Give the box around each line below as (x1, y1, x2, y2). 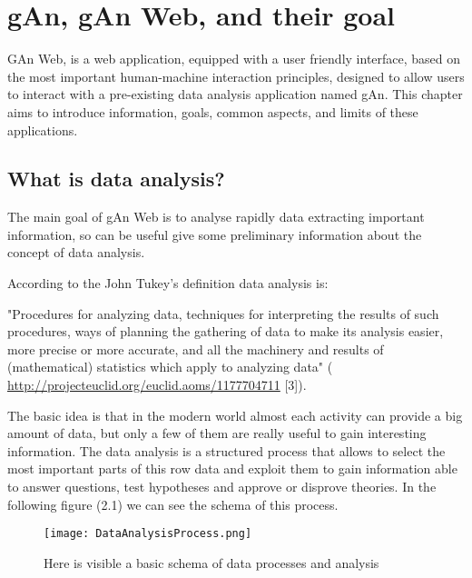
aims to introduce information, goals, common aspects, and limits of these (7, 102, 418, 121)
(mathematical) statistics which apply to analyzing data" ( (7, 357, 333, 376)
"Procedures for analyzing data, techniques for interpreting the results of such (7, 304, 439, 323)
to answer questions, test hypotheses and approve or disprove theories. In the (7, 477, 437, 496)
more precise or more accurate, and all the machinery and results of (7, 339, 384, 358)
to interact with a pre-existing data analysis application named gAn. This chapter (7, 85, 463, 104)
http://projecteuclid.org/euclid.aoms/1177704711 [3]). (7, 375, 307, 394)
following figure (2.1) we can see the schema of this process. (7, 494, 339, 513)
